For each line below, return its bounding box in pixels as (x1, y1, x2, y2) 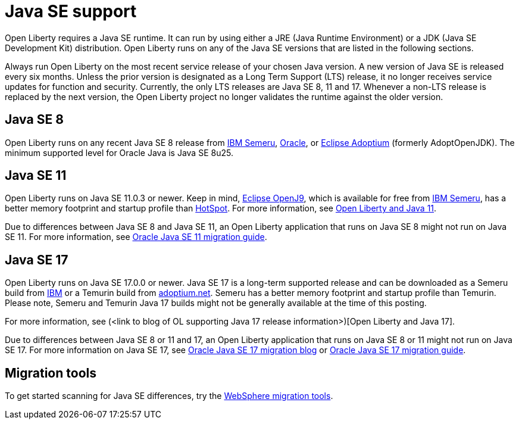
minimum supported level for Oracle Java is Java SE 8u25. (5, 147, 233, 158)
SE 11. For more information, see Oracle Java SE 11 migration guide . (5, 232, 267, 242)
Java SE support (5, 1, 137, 21)
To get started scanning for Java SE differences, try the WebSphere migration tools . (5, 391, 333, 401)
